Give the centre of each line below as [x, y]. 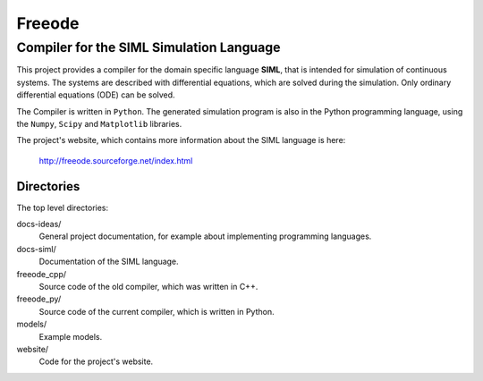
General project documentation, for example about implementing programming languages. [205, 236]
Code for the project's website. [96, 361]
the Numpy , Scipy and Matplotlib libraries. [99, 123]
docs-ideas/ [39, 224]
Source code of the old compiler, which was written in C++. [148, 286]
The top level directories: [63, 207]
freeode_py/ [39, 299]
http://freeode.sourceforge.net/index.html [116, 160]
